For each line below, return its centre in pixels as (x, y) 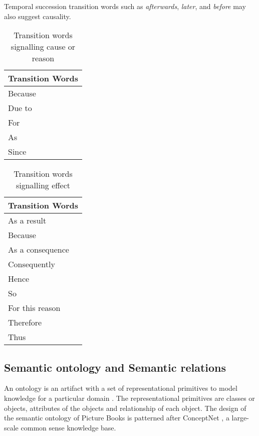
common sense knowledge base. (68, 427)
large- (240, 418)
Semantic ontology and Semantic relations (115, 367)
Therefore (25, 322)
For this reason (34, 308)
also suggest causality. (38, 16)
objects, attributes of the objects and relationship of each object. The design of (125, 408)
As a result (27, 221)
